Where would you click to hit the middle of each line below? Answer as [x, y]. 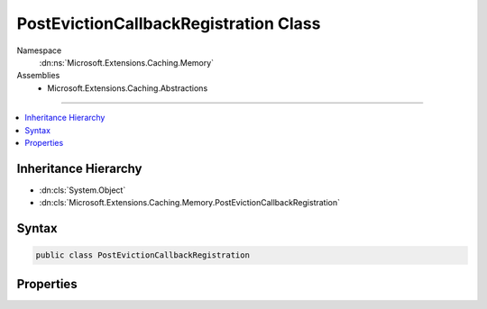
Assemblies [38, 76]
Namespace [39, 50]
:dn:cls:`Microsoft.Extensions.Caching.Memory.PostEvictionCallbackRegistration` [190, 203]
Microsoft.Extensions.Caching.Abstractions [128, 88]
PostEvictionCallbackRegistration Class [169, 23]
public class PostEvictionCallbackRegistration [142, 255]
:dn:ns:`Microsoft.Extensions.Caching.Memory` [127, 62]
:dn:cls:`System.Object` [83, 190]
